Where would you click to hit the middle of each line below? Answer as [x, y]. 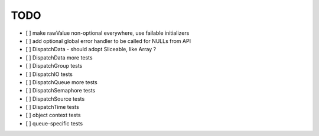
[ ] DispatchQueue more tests [61, 82]
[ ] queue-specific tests [54, 123]
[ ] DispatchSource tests [55, 99]
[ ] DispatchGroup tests [54, 66]
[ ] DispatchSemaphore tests [61, 91]
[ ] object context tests [53, 115]
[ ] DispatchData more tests [59, 57]
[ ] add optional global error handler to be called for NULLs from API [108, 41]
